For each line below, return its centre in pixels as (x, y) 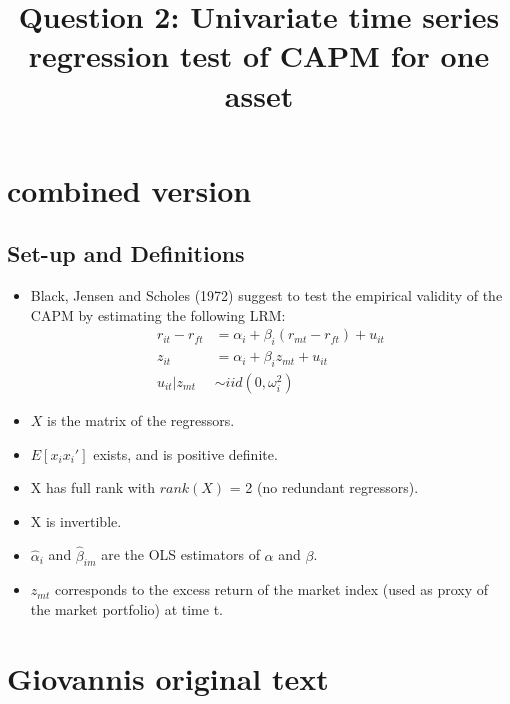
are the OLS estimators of (180, 554)
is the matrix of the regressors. (141, 420)
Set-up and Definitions (126, 253)
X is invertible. (76, 520)
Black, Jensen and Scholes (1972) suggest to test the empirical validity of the (266, 295)
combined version (129, 189)
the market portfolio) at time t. (126, 609)
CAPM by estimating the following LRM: (158, 314)
